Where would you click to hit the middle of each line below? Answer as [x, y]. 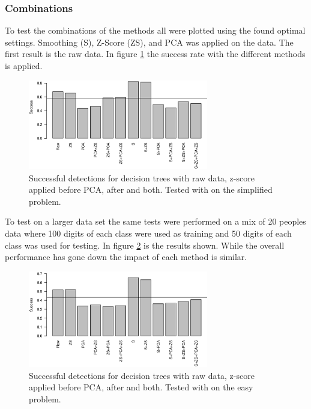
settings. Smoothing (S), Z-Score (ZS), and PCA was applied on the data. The [149, 42]
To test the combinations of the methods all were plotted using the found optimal [155, 30]
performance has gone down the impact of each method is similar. [126, 257]
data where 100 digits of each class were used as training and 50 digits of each [148, 233]
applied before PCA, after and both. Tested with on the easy [141, 387]
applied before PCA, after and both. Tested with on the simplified [151, 189]
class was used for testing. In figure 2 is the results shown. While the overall [145, 245]
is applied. [24, 65]
